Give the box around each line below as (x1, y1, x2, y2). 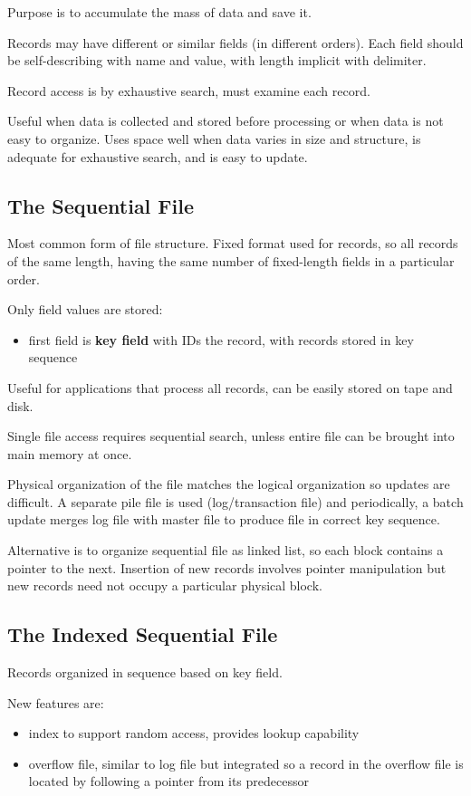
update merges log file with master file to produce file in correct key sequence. (7, 510, 440, 529)
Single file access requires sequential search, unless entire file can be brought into (7, 427, 455, 446)
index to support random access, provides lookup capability (28, 724, 360, 743)
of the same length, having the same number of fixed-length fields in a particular (7, 251, 455, 270)
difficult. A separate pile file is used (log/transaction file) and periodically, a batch (7, 492, 464, 511)
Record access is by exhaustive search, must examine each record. (7, 81, 370, 100)
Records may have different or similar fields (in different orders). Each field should (7, 33, 464, 52)
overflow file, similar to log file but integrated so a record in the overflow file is (28, 753, 464, 772)
